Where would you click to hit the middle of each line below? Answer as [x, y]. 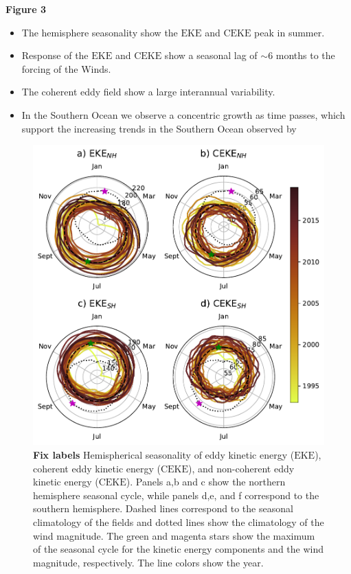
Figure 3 [26, 9]
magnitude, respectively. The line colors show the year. [148, 562]
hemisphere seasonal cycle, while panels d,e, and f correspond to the [176, 495]
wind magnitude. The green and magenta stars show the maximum [174, 535]
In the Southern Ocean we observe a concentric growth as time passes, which [183, 114]
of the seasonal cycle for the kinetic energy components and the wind [179, 549]
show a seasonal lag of [211, 55]
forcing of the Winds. [66, 68]
